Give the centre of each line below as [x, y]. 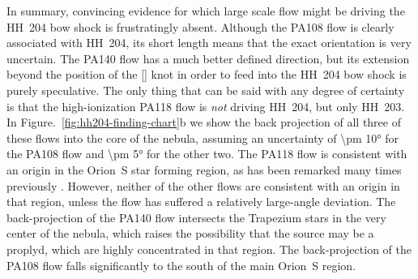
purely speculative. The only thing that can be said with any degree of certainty [206, 90]
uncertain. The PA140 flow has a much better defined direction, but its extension [208, 58]
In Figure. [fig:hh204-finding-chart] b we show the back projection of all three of [204, 122]
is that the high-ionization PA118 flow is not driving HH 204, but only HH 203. [206, 106]
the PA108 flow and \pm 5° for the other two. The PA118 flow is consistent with [207, 154]
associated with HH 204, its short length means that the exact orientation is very [209, 43]
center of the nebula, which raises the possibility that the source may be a [190, 233]
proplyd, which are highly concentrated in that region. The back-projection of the [209, 249]
